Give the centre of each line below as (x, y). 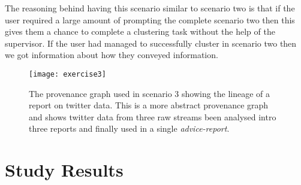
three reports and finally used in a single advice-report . (129, 128)
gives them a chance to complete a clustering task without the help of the (140, 31)
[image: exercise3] (67, 74)
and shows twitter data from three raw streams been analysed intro (153, 116)
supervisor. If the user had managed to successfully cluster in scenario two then (151, 43)
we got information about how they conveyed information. (112, 55)
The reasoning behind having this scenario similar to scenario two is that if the (150, 8)
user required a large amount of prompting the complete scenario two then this (150, 19)
